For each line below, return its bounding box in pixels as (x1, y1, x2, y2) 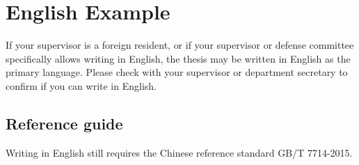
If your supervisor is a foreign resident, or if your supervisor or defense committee (6, 38, 354, 52)
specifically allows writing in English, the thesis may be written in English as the (6, 51, 351, 65)
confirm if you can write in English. (6, 78, 157, 93)
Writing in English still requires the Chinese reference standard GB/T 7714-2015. (6, 145, 353, 159)
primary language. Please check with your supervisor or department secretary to (6, 65, 348, 79)
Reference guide (6, 112, 123, 134)
